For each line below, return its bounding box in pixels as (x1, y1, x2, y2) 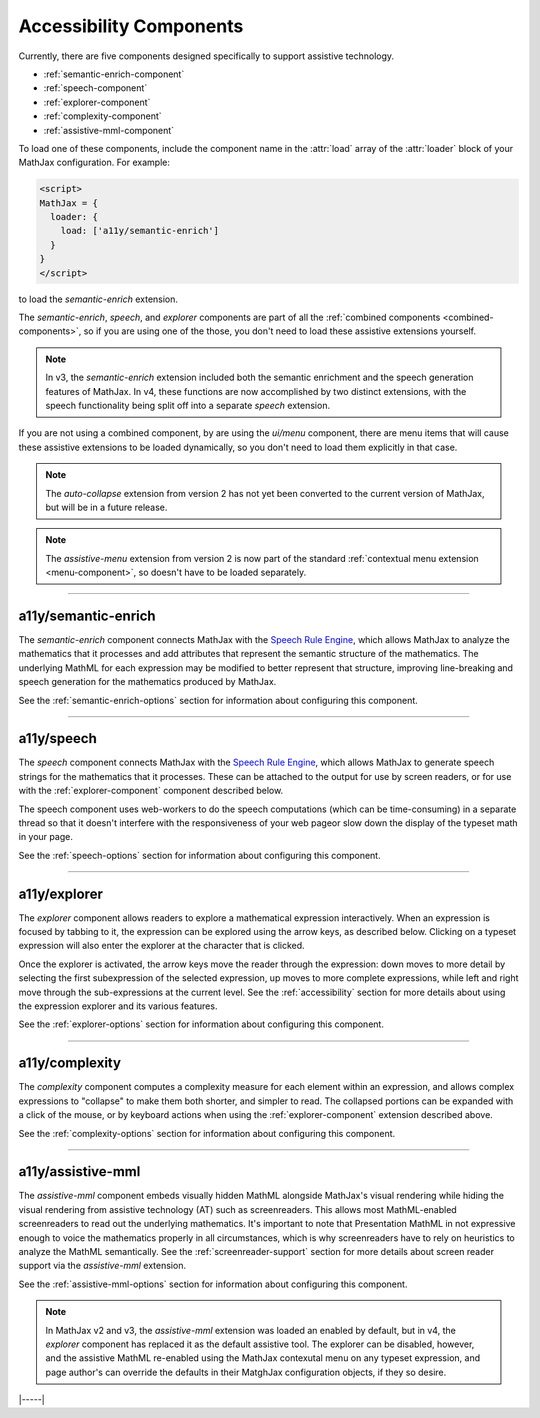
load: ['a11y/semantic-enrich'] (60, 225, 220, 237)
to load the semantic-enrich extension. (18, 293, 179, 305)
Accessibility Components (18, 15, 244, 37)
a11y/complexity (18, 1055, 122, 1072)
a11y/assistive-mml (18, 1163, 141, 1180)
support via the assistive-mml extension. (18, 1260, 187, 1272)
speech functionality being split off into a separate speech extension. (45, 399, 330, 411)
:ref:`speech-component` (43, 82, 148, 94)
